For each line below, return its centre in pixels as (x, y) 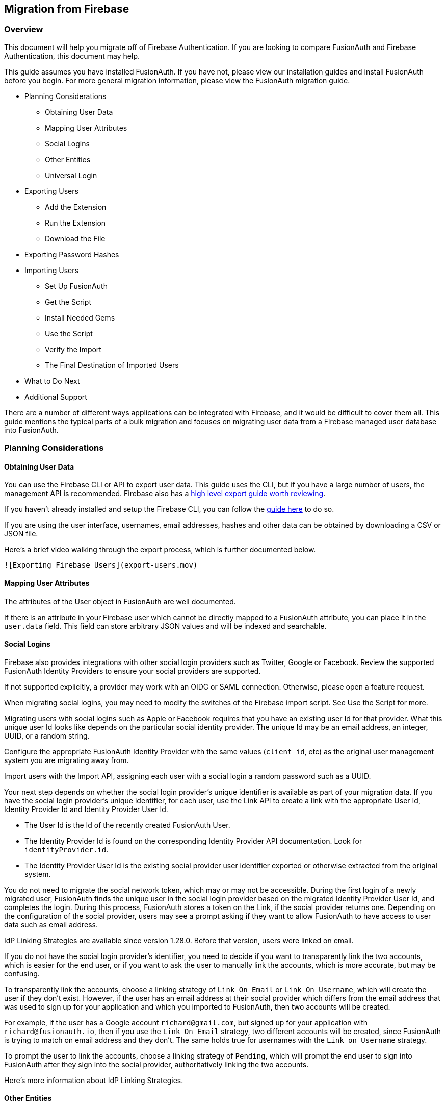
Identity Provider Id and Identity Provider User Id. (86, 809)
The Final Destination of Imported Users (112, 365)
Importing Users (51, 270)
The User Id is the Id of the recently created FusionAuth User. (127, 825)
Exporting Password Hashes (72, 254)
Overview (24, 29)
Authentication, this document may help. (72, 56)
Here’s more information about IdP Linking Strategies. (94, 1080)
